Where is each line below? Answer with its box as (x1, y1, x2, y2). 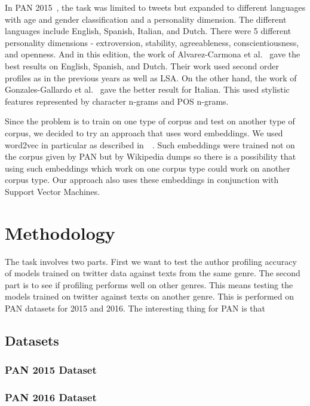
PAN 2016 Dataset (5, 390, 97, 405)
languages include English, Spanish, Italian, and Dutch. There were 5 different (5, 25, 291, 37)
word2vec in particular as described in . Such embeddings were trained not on (5, 138, 295, 151)
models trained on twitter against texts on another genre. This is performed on (5, 290, 294, 303)
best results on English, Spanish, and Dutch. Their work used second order (5, 59, 279, 72)
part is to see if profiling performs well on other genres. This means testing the (5, 278, 293, 291)
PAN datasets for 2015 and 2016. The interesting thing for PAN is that (5, 302, 266, 314)
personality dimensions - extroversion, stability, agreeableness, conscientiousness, (5, 36, 299, 48)
